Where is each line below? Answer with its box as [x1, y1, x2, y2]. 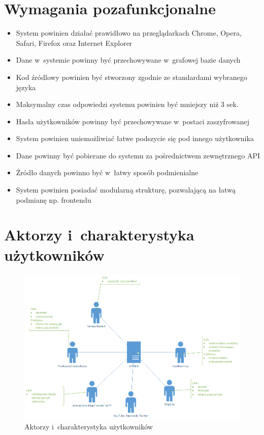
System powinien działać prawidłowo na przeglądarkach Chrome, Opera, [16, 28, 242, 38]
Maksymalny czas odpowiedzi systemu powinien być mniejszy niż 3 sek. [16, 99, 239, 110]
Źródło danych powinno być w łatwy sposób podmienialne [16, 167, 199, 178]
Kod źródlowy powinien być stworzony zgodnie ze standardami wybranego [16, 71, 247, 82]
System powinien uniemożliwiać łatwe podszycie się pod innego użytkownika [16, 133, 254, 144]
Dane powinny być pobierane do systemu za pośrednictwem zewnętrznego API [16, 150, 260, 160]
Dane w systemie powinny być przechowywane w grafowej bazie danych [16, 55, 241, 65]
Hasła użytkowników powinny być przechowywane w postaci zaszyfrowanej [16, 116, 249, 126]
